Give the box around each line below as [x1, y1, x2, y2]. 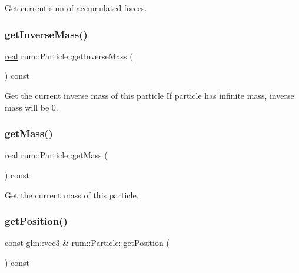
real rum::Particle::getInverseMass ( [5, 49, 133, 62]
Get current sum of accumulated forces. [5, 2, 147, 14]
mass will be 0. [5, 101, 58, 113]
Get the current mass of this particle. [5, 188, 139, 201]
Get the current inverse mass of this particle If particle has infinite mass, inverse [5, 89, 294, 101]
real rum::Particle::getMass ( [5, 149, 108, 161]
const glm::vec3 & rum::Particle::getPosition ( [5, 237, 170, 249]
